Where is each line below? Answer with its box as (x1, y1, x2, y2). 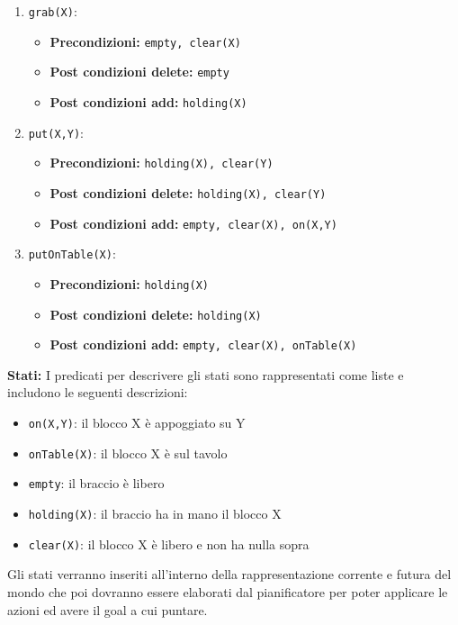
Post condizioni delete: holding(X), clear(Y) (49, 183, 327, 202)
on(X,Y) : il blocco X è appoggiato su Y (28, 413, 246, 432)
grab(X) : (28, 2, 77, 20)
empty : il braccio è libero (28, 474, 165, 493)
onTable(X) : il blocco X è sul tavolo (28, 443, 228, 462)
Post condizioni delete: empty (49, 62, 229, 81)
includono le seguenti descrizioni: (7, 383, 188, 402)
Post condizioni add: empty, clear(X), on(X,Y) (49, 213, 337, 232)
